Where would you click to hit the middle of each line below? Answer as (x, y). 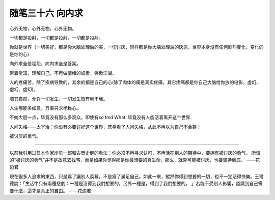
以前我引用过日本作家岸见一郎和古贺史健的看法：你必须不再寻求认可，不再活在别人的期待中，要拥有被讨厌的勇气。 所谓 (135, 153)
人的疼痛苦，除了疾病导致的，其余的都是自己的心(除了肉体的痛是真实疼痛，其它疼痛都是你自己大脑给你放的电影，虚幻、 (135, 82)
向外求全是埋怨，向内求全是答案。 (45, 64)
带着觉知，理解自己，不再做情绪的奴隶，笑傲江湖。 (63, 73)
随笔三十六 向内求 (46, 13)
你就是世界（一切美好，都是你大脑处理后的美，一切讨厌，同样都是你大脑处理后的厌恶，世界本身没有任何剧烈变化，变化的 (136, 47)
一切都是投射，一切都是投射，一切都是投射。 (56, 38)
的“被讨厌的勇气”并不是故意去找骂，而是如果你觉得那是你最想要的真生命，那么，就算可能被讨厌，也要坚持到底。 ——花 (135, 160)
